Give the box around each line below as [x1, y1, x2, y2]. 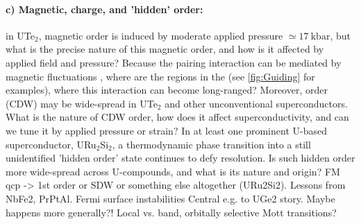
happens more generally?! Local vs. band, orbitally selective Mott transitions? [6, 205, 337, 219]
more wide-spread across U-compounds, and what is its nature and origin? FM [6, 164, 340, 178]
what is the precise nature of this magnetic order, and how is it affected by [6, 42, 324, 56]
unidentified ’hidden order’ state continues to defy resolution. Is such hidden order [6, 150, 355, 165]
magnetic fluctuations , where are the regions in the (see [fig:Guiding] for [6, 69, 315, 83]
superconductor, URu [6, 137, 96, 151]
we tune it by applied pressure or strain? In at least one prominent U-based [6, 123, 327, 137]
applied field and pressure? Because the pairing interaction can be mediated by [6, 55, 342, 69]
